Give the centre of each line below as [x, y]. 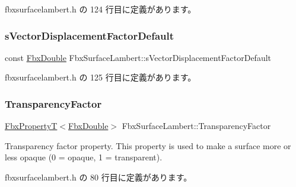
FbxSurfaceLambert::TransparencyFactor [196, 126]
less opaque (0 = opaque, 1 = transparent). [84, 157]
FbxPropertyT [31, 126]
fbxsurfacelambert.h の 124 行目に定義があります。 [101, 9]
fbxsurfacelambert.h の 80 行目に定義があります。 [98, 177]
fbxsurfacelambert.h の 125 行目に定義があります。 [101, 77]
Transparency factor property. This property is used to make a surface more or [148, 145]
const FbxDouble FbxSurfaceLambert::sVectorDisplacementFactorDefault [138, 57]
